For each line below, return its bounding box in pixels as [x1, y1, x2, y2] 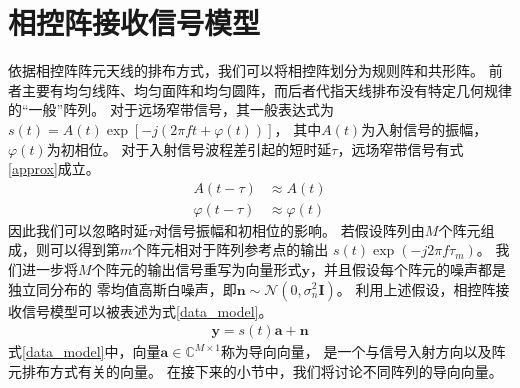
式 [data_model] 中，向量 [8, 341, 161, 362]
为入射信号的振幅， [361, 118, 488, 139]
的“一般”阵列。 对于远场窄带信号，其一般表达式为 [8, 99, 334, 120]
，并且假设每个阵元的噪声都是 [310, 258, 507, 279]
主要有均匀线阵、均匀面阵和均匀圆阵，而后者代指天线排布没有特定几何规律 [21, 79, 512, 100]
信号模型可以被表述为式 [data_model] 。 [21, 300, 273, 321]
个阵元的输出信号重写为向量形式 [91, 258, 302, 279]
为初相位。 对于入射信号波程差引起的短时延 [46, 138, 332, 159]
